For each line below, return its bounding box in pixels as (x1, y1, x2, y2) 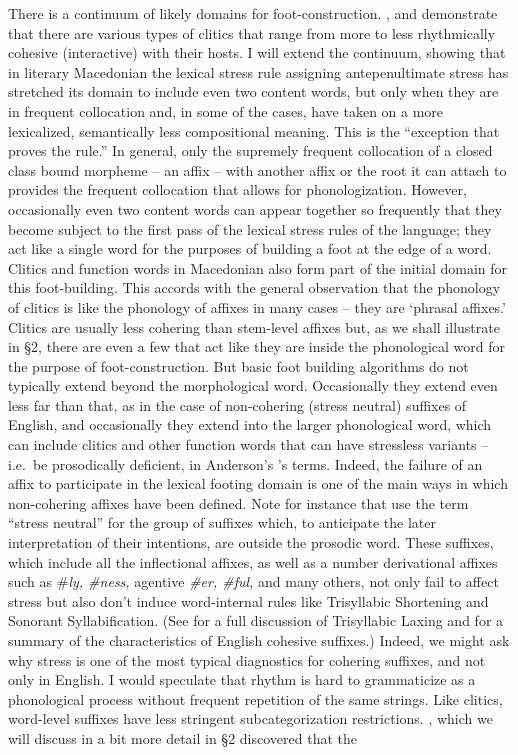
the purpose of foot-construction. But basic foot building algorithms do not (8, 355, 469, 376)
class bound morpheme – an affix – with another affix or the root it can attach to (8, 159, 507, 180)
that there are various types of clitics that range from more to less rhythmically (8, 22, 496, 43)
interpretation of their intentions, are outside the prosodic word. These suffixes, (8, 532, 494, 553)
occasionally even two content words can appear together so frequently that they (8, 198, 502, 219)
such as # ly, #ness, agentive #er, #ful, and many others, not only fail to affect (8, 571, 499, 592)
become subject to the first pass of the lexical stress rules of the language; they (8, 218, 492, 239)
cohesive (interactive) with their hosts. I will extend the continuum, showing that (8, 42, 506, 63)
